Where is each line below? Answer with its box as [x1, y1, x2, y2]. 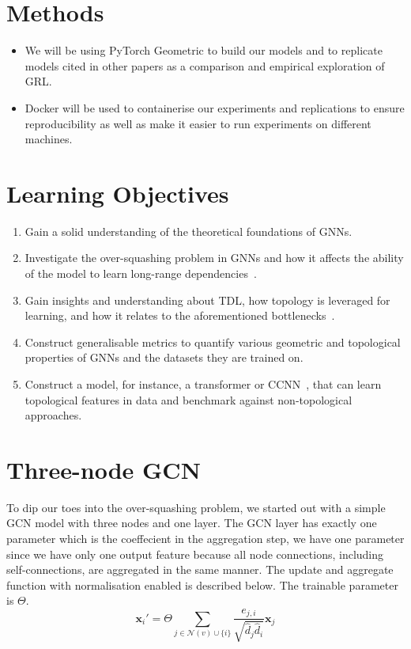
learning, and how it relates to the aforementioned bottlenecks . [25, 307, 335, 324]
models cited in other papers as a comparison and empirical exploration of [25, 57, 385, 74]
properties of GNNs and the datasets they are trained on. [25, 349, 304, 366]
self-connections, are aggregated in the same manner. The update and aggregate [6, 561, 394, 578]
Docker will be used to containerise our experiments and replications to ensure [25, 99, 405, 116]
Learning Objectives [6, 176, 229, 209]
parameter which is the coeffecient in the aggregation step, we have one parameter [6, 530, 405, 547]
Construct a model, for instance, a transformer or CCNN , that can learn [25, 375, 382, 392]
